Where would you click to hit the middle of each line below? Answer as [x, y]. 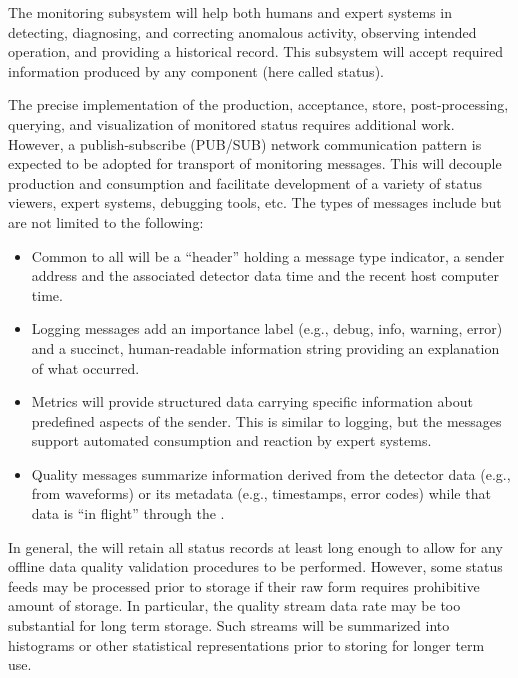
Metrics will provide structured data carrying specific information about [252, 401]
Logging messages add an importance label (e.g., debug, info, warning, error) [267, 328]
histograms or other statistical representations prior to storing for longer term [246, 644]
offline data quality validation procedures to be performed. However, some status [255, 566]
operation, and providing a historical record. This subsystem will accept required [255, 51]
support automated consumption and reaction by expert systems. [231, 440]
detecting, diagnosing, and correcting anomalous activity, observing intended [242, 31]
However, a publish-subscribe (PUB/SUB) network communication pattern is [245, 143]
